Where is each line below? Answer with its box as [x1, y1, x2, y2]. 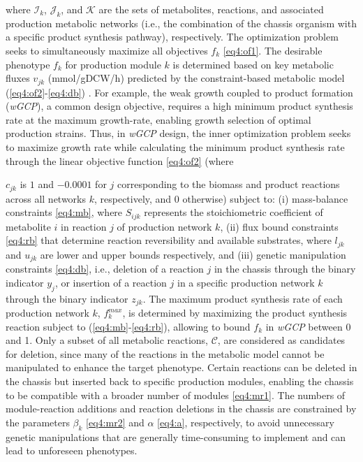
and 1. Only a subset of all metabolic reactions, [6, 333, 208, 347]
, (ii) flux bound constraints [220, 219, 339, 233]
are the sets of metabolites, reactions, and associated [98, 2, 324, 16]
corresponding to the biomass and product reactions [117, 177, 340, 192]
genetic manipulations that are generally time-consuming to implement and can [6, 429, 346, 444]
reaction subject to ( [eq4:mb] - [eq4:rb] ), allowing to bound [6, 319, 251, 333]
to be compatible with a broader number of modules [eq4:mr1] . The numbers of [6, 387, 346, 402]
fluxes [6, 71, 30, 85]
